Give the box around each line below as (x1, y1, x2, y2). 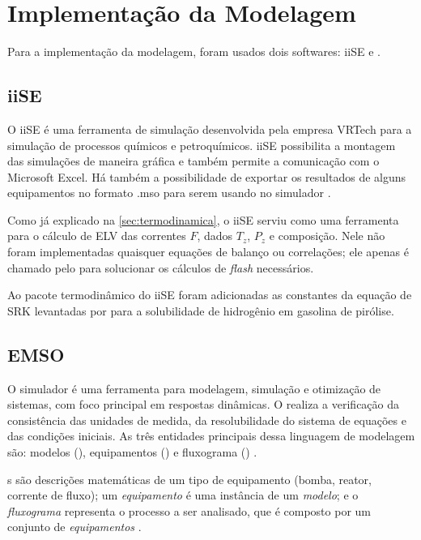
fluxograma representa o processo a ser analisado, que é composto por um (7, 502, 371, 519)
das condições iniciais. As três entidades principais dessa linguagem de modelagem (7, 427, 415, 444)
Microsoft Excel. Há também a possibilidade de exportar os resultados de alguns (7, 168, 406, 185)
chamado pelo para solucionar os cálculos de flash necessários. (7, 259, 314, 276)
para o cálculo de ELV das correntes (7, 227, 186, 244)
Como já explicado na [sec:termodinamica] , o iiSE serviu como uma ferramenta (7, 211, 399, 228)
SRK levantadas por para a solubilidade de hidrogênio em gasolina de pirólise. (7, 302, 394, 319)
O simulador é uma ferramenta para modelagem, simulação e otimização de (7, 379, 381, 396)
